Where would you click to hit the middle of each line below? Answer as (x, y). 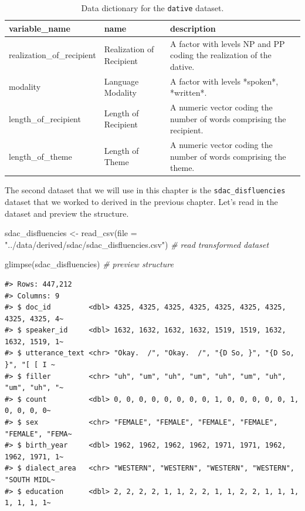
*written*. (189, 93)
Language (121, 81)
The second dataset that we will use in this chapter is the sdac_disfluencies (145, 190)
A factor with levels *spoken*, (224, 81)
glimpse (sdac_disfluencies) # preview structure (89, 264)
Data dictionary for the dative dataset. (152, 8)
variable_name (40, 28)
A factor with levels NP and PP (228, 43)
